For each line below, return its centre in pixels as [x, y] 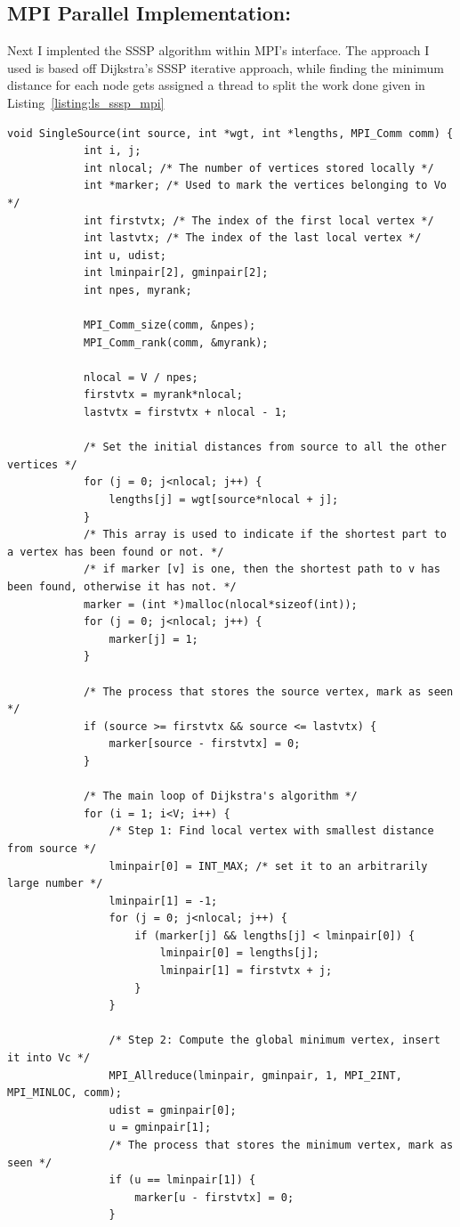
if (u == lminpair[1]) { [182, 1180]
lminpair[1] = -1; [163, 901]
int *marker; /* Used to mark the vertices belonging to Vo [265, 186]
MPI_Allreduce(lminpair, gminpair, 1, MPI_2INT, [255, 1075]
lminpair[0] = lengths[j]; [239, 953]
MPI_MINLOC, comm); [65, 1093]
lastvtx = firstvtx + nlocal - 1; [185, 413]
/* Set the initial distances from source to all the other [265, 447]
